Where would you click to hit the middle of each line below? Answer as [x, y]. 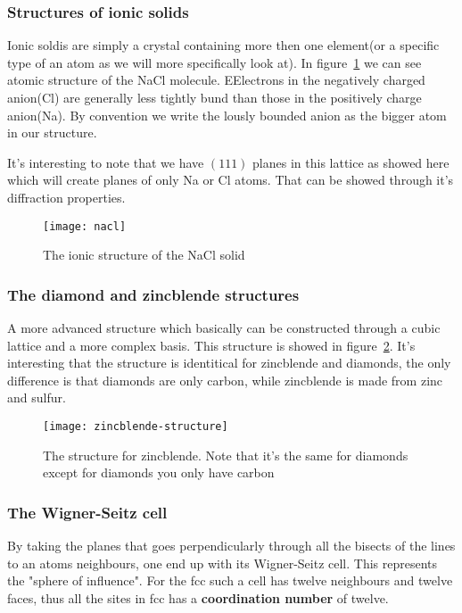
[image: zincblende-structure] [136, 427]
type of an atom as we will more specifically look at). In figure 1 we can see [214, 62]
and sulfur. [37, 398]
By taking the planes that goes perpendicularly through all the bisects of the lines [231, 546]
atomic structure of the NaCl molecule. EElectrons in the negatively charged [216, 80]
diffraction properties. [66, 197]
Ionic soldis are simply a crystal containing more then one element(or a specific [223, 45]
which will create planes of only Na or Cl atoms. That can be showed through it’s [231, 180]
